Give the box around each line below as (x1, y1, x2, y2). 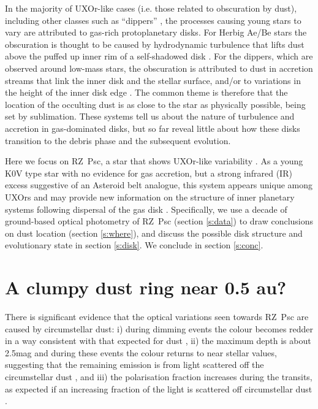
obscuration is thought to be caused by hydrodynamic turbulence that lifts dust (5, 37, 305, 50)
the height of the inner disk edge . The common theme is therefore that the (5, 86, 288, 99)
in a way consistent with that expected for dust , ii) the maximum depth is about (5, 334, 311, 347)
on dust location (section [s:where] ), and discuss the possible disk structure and (5, 226, 303, 239)
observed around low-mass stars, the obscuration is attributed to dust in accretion (5, 61, 313, 74)
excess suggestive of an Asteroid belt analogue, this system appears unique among (5, 178, 313, 191)
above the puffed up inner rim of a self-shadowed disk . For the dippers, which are (5, 50, 313, 63)
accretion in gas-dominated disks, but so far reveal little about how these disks (5, 121, 300, 134)
